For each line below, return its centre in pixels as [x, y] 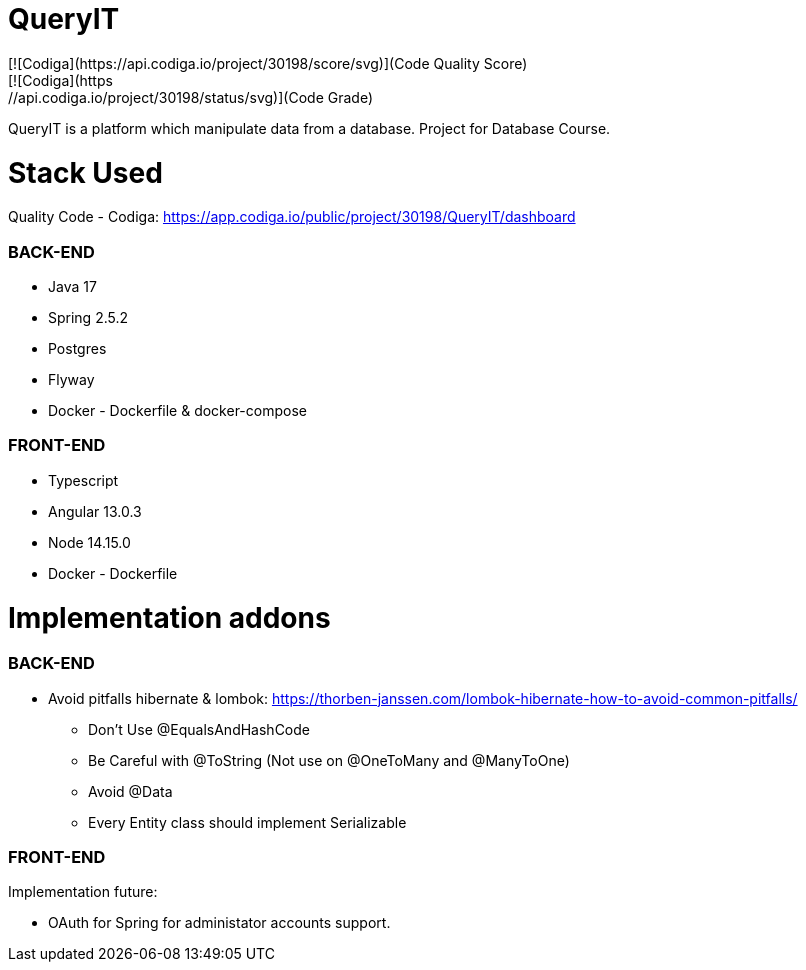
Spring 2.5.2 [88, 317]
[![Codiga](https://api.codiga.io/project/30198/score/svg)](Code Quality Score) [268, 63]
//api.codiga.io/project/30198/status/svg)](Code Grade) [190, 97]
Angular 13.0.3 [95, 511]
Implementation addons [169, 617]
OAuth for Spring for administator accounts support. [219, 923]
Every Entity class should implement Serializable [247, 822]
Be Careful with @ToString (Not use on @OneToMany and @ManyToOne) [329, 760]
